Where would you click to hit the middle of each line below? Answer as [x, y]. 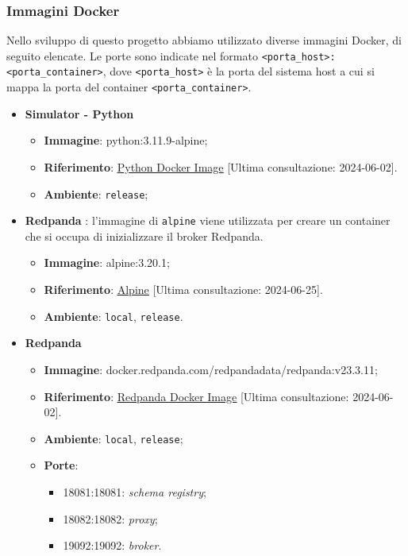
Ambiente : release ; [96, 193]
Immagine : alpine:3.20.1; [107, 263]
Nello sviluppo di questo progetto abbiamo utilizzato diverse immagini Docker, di [204, 40]
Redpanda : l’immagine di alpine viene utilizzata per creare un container [208, 220]
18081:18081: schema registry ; [135, 491]
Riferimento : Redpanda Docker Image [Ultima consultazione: [196, 396]
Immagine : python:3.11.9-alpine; [126, 140]
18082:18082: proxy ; [110, 518]
